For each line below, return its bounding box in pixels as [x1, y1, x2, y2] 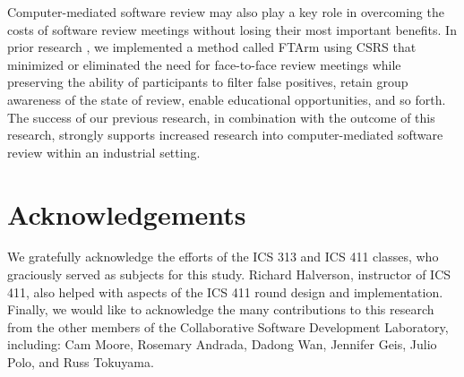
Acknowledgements [7, 195, 246, 232]
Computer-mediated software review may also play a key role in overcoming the [7, 3, 444, 21]
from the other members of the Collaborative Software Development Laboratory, [7, 317, 449, 336]
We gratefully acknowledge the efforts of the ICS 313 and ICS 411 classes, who [7, 247, 439, 266]
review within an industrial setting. [7, 142, 201, 161]
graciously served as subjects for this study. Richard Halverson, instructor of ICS [7, 265, 451, 284]
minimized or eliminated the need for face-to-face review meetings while [7, 55, 401, 73]
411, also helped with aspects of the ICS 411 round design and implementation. [7, 282, 443, 301]
